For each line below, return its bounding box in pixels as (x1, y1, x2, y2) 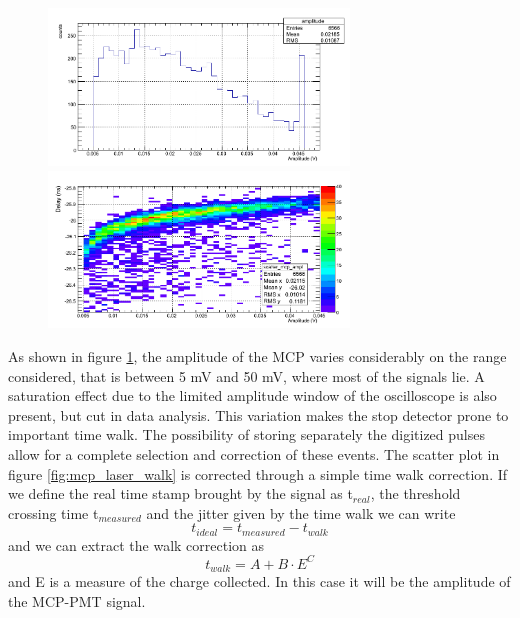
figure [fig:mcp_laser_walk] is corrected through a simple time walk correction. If (8, 463, 508, 484)
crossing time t (8, 502, 99, 523)
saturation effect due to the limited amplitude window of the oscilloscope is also (8, 385, 497, 406)
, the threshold (370, 483, 461, 504)
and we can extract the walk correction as (8, 534, 265, 555)
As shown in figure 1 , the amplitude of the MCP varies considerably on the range (8, 346, 507, 366)
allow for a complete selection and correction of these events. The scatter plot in (8, 443, 500, 464)
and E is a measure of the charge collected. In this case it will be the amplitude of (8, 571, 511, 592)
